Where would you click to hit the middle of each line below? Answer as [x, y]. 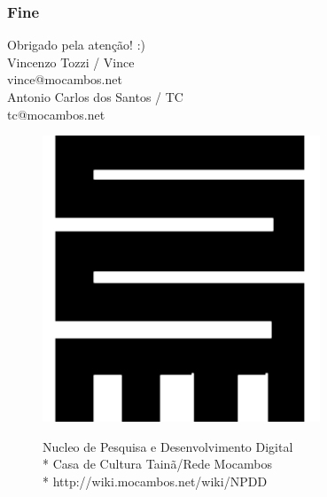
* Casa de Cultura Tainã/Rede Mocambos [157, 464]
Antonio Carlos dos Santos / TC [95, 97]
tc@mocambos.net [56, 114]
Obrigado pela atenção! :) [77, 45]
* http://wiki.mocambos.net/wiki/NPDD [155, 481]
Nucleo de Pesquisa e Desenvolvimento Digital [168, 446]
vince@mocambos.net [65, 79]
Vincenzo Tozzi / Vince [71, 62]
